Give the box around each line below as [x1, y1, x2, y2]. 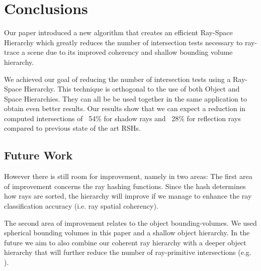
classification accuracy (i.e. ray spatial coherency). [4, 201, 158, 211]
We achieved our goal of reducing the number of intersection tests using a [4, 73, 231, 84]
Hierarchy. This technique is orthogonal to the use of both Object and [24, 83, 240, 94]
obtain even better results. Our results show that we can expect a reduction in [4, 103, 246, 114]
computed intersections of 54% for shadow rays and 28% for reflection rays [4, 113, 241, 123]
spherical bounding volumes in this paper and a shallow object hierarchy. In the [4, 227, 250, 238]
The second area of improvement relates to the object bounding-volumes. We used [4, 217, 257, 228]
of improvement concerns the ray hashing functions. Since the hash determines [4, 180, 246, 191]
